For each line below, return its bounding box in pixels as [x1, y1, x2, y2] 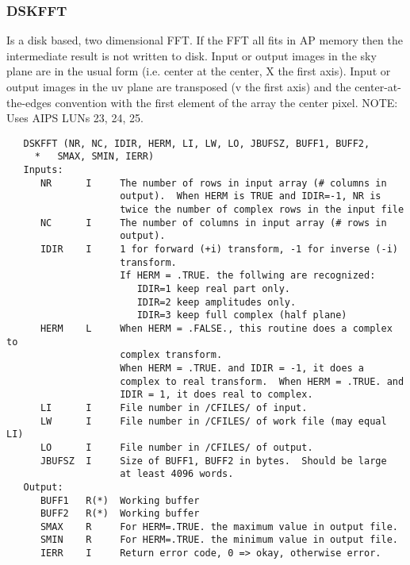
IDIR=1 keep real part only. [136, 283, 290, 294]
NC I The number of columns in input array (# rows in [40, 217, 387, 229]
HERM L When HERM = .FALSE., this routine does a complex [40, 322, 393, 334]
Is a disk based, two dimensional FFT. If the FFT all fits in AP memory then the [6, 32, 403, 48]
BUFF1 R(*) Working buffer [40, 494, 200, 506]
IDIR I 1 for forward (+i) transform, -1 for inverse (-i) [40, 244, 398, 256]
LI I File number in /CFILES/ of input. [40, 402, 308, 413]
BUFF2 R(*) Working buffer [40, 508, 200, 520]
